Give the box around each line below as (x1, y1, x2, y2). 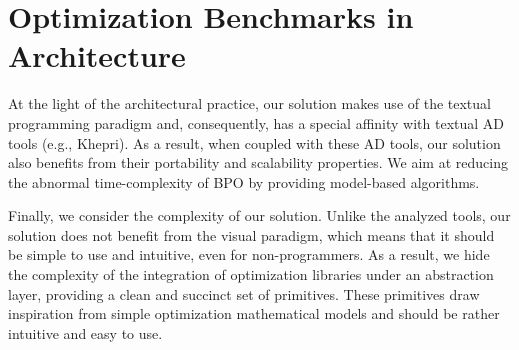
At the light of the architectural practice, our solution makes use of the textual (8, 93, 491, 114)
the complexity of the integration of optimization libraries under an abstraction (8, 264, 494, 285)
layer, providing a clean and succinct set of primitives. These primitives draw (8, 283, 480, 304)
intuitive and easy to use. (8, 322, 163, 343)
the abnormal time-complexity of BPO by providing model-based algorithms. (8, 171, 480, 192)
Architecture (8, 35, 186, 76)
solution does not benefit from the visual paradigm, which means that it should (8, 224, 495, 245)
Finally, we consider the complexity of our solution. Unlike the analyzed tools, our (8, 205, 511, 226)
